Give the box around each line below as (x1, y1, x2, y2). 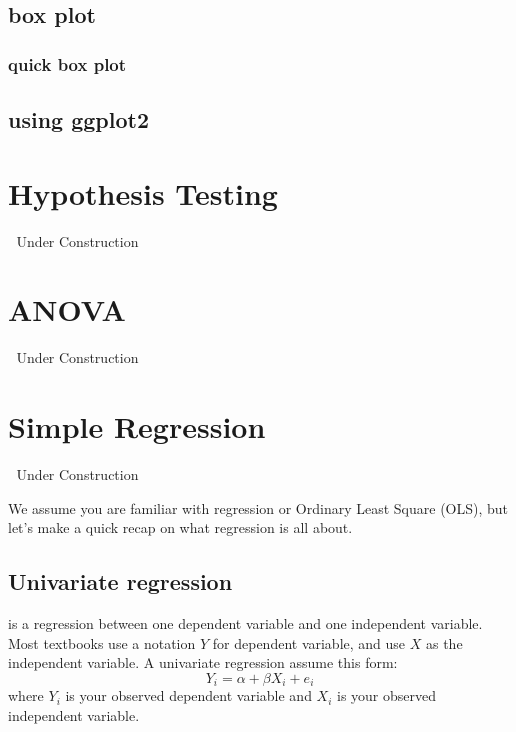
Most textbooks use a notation (8, 632, 196, 653)
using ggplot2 (8, 104, 149, 135)
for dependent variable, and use (212, 632, 406, 653)
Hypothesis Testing (8, 172, 278, 213)
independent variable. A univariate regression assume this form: (8, 652, 398, 673)
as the (425, 632, 463, 653)
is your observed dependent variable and (65, 685, 312, 706)
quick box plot (8, 51, 127, 76)
